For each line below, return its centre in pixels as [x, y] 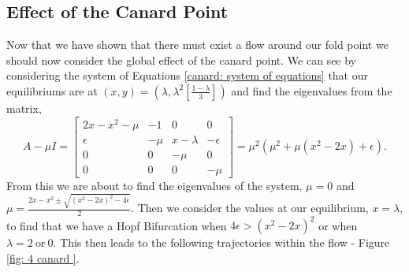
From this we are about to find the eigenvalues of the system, [154, 185]
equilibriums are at [52, 90]
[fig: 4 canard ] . [43, 258]
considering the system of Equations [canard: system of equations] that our [187, 75]
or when [338, 225]
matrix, [24, 108]
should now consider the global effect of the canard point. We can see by [182, 60]
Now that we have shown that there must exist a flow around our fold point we [197, 45]
